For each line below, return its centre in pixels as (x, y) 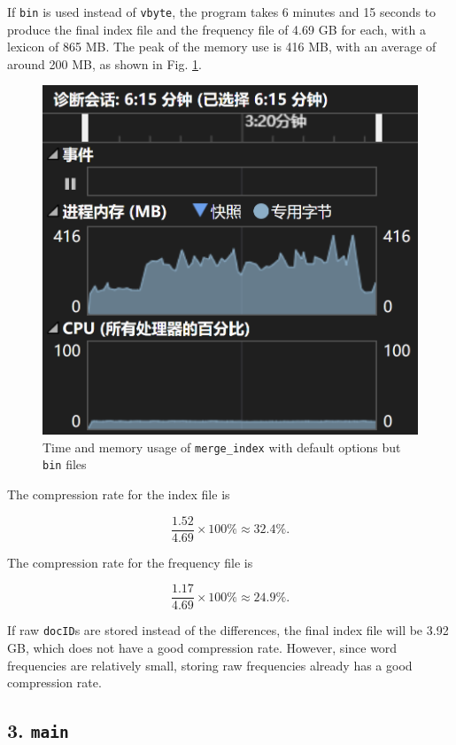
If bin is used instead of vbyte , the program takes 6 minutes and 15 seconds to (222, 12)
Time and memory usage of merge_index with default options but (222, 447)
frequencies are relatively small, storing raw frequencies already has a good (210, 665)
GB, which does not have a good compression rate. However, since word (202, 647)
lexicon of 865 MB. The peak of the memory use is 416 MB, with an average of (222, 47)
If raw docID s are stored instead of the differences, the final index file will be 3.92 (228, 630)
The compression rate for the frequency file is (130, 562)
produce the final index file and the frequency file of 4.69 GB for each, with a (216, 29)
